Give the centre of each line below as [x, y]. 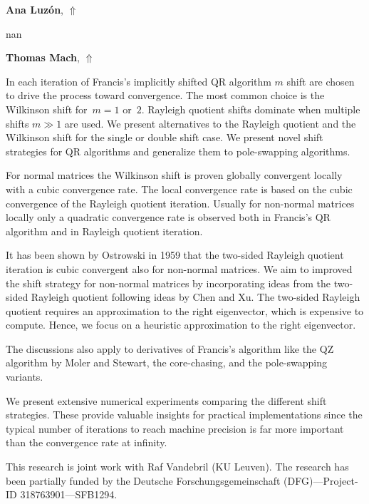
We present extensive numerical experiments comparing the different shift [166, 400]
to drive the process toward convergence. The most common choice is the [165, 95]
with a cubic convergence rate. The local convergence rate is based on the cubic [179, 189]
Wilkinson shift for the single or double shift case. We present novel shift [165, 137]
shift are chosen [321, 81]
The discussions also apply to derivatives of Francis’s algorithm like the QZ [170, 348]
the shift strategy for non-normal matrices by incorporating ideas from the [168, 283]
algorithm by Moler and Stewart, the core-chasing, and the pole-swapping [167, 362]
